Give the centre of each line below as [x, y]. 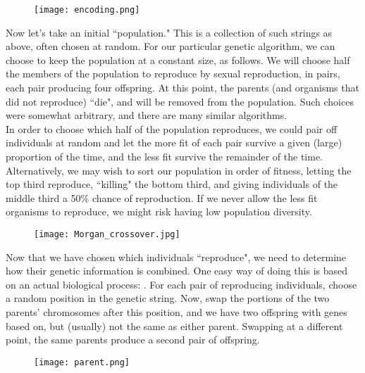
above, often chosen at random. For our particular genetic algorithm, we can [171, 46]
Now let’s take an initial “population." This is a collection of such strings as [169, 32]
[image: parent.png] [82, 362]
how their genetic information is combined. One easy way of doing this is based [177, 271]
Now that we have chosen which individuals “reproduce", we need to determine [176, 257]
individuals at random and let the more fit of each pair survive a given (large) [174, 143]
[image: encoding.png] [87, 10]
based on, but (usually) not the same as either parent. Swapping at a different [174, 325]
